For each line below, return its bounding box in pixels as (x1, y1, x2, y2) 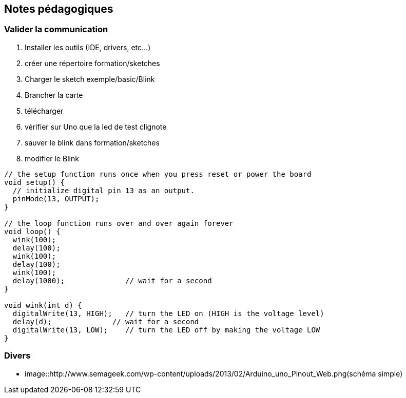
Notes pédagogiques (4, 3, 113, 15)
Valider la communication (4, 24, 108, 35)
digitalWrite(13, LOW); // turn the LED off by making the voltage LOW (12, 325, 320, 334)
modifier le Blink (25, 154, 79, 163)
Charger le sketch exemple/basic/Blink (25, 74, 155, 83)
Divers (4, 350, 31, 361)
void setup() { (4, 178, 65, 186)
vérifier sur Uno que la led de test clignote (25, 122, 167, 131)
